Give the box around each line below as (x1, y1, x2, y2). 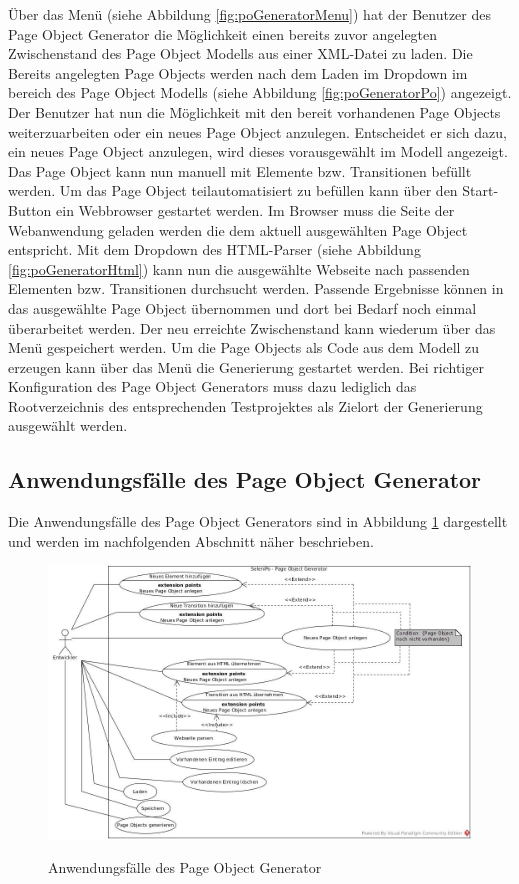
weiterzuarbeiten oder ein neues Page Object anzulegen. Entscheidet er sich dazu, (8, 121, 507, 142)
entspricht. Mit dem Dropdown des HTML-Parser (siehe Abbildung (8, 239, 421, 260)
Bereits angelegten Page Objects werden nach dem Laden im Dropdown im (8, 62, 468, 83)
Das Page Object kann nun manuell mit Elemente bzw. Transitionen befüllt (8, 160, 472, 181)
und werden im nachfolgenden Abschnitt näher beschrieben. (8, 530, 374, 551)
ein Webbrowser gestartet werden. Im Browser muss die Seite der (56, 199, 455, 220)
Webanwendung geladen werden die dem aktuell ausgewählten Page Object (8, 219, 468, 240)
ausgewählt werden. (8, 415, 128, 436)
